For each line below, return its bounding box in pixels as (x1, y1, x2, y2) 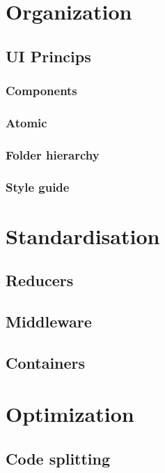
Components (6, 82, 77, 99)
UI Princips (6, 45, 91, 66)
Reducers (6, 269, 74, 291)
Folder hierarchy (6, 146, 100, 163)
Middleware (6, 311, 92, 332)
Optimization (6, 400, 134, 428)
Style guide (6, 178, 70, 195)
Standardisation (6, 221, 160, 250)
